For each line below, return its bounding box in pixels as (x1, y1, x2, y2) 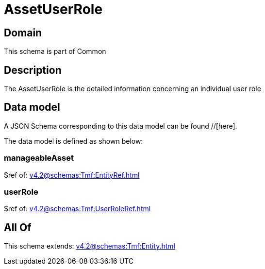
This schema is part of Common (4, 47, 106, 56)
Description (4, 64, 62, 76)
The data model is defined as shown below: (4, 136, 143, 145)
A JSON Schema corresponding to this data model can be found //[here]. (4, 121, 237, 130)
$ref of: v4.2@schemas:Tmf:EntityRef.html (4, 170, 140, 179)
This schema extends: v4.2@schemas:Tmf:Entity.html (4, 242, 175, 251)
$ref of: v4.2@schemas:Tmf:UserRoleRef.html (4, 204, 151, 213)
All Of (4, 221, 32, 234)
